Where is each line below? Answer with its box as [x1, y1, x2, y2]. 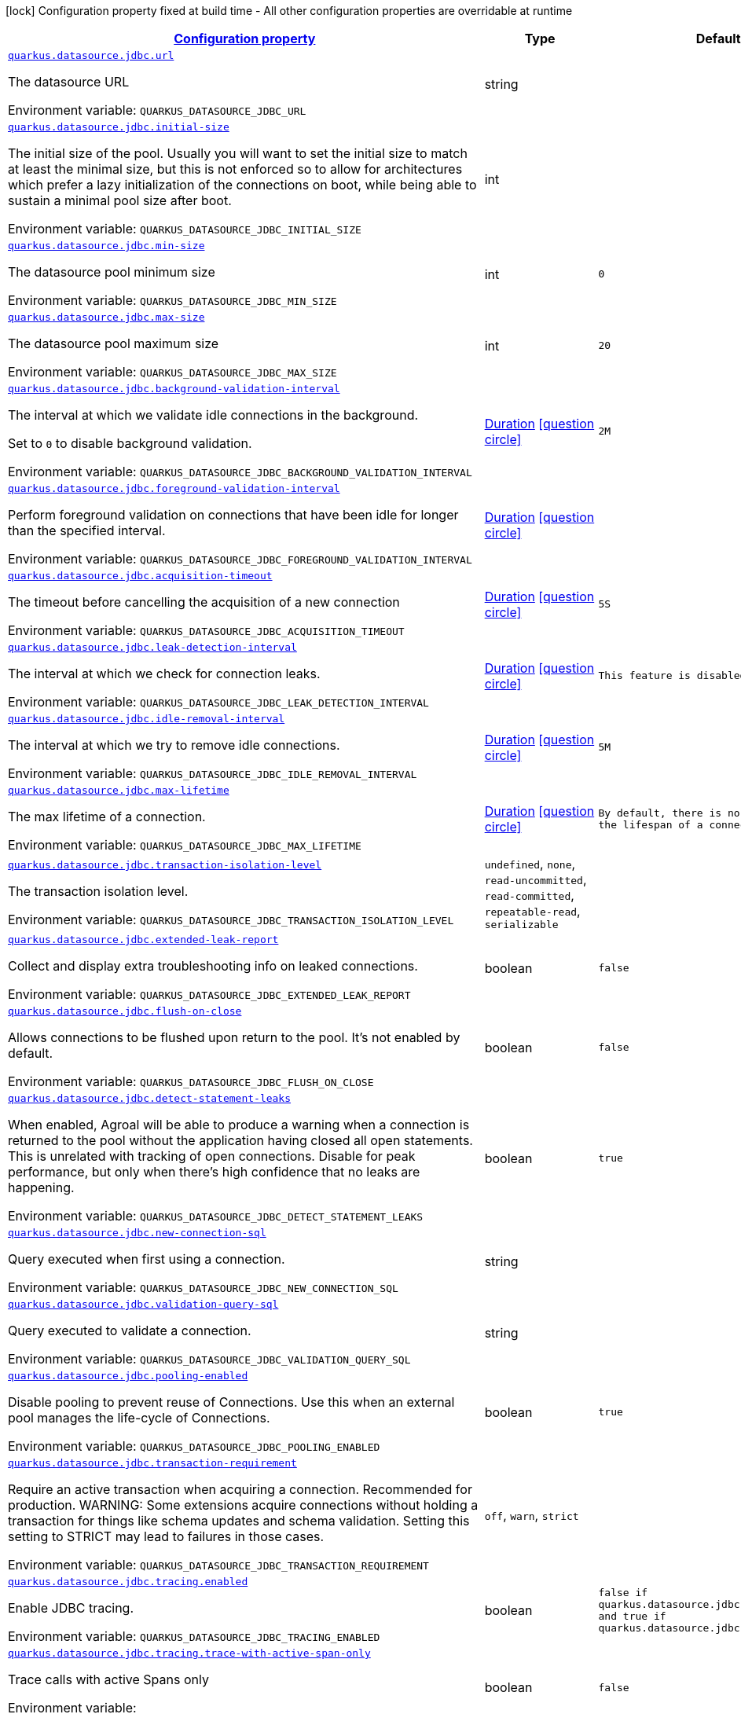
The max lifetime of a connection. [8, 809, 206, 824]
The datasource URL [8, 74, 130, 90]
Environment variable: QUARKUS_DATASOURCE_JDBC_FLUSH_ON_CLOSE [8, 1074, 374, 1089]
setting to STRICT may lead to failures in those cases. [8, 1529, 325, 1544]
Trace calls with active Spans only [8, 1672, 209, 1687]
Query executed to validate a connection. [8, 1323, 251, 1338]
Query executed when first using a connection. [8, 1251, 285, 1267]
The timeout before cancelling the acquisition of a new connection [8, 594, 400, 610]
